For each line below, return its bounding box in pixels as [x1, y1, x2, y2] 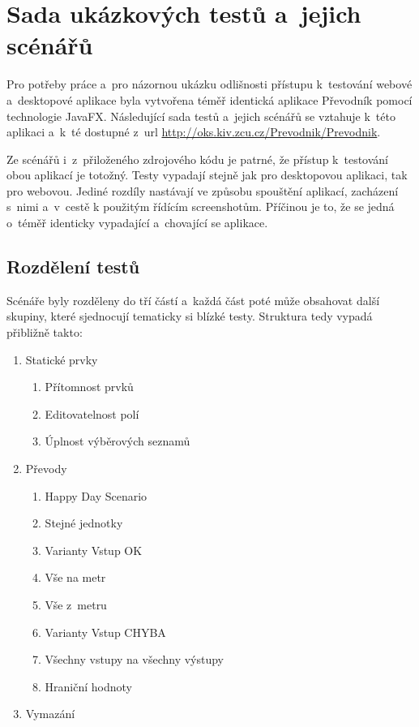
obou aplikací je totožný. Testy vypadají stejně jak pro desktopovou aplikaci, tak [6, 166, 408, 183]
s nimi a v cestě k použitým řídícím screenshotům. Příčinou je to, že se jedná [6, 198, 395, 215]
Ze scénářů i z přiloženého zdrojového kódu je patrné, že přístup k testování [6, 150, 388, 167]
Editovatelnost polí [45, 405, 139, 422]
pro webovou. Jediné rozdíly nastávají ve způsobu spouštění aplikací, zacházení [6, 182, 399, 199]
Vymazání [25, 705, 75, 722]
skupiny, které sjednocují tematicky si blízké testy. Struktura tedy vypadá [6, 308, 373, 325]
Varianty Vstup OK [45, 541, 143, 558]
